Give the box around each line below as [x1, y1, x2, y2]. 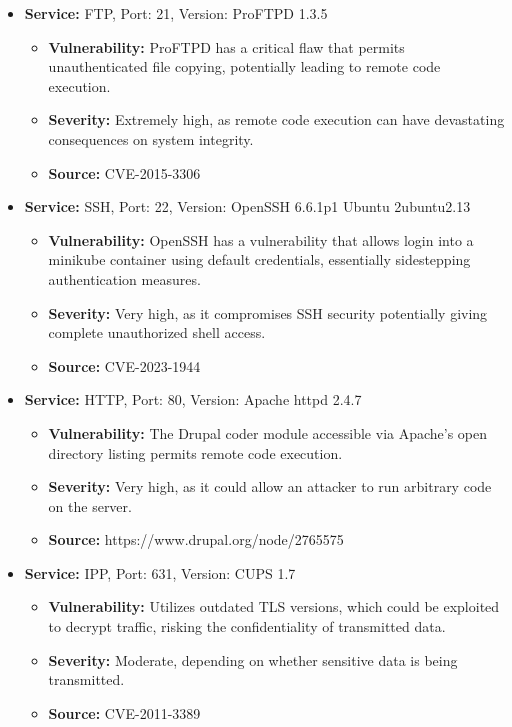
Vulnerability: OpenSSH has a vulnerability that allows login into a [48, 229, 474, 250]
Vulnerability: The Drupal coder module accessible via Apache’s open [48, 422, 488, 443]
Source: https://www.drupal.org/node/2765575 [48, 529, 344, 550]
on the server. [48, 495, 132, 516]
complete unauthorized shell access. [48, 322, 266, 343]
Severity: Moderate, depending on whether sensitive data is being [48, 649, 458, 670]
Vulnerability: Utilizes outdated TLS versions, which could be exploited [48, 596, 500, 617]
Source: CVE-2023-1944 [48, 355, 201, 376]
